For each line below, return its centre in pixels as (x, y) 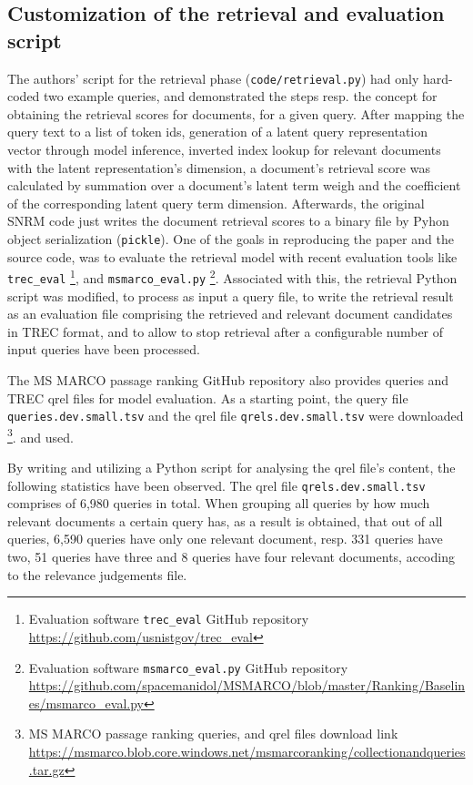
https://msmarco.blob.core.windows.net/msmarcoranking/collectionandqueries (247, 751)
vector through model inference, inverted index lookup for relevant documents (224, 150)
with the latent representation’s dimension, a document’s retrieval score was (219, 167)
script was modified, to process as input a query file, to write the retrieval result (231, 296)
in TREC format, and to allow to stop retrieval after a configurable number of (226, 331)
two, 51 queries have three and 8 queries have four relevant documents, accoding (231, 557)
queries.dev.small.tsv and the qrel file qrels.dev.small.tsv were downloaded (236, 416)
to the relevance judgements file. (97, 574)
